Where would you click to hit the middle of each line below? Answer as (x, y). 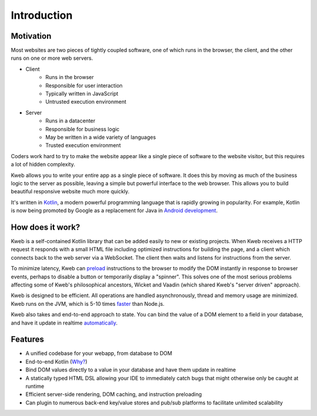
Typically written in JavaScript (82, 94)
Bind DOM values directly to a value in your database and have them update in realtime (131, 370)
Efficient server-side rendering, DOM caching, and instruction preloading (114, 394)
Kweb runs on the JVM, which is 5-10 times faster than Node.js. (87, 304)
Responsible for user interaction (84, 86)
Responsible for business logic (82, 129)
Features (27, 340)
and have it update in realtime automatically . (64, 323)
